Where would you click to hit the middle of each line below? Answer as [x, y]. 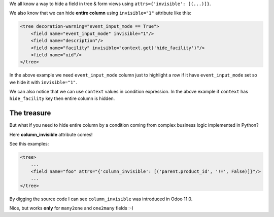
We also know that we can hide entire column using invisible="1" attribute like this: [100, 13]
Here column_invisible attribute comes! [51, 134]
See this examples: [29, 144]
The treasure [30, 113]
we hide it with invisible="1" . [43, 82]
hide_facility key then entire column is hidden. [62, 98]
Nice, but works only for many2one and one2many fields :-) [72, 208]
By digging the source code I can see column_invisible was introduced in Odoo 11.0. [101, 199]
